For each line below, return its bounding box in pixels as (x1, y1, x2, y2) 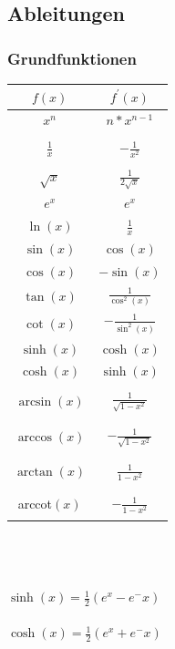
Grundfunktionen (7, 46, 137, 69)
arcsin (18, 395, 52, 408)
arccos (17, 431, 53, 445)
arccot (17, 493, 53, 512)
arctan (16, 465, 53, 479)
